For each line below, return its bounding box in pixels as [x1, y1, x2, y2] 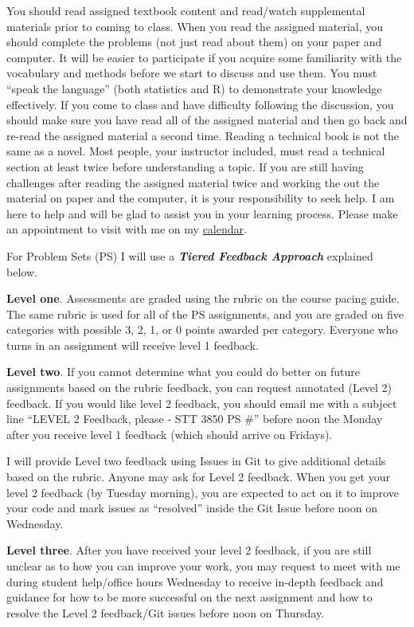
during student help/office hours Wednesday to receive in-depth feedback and [6, 573, 384, 590]
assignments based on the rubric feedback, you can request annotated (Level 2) [6, 379, 393, 396]
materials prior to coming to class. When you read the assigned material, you [6, 18, 384, 34]
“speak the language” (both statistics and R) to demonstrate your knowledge [6, 80, 382, 96]
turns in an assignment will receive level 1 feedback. [6, 336, 259, 353]
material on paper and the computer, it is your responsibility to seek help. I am [6, 190, 395, 206]
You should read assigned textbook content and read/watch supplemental [6, 2, 365, 18]
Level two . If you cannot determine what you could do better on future [6, 363, 360, 380]
